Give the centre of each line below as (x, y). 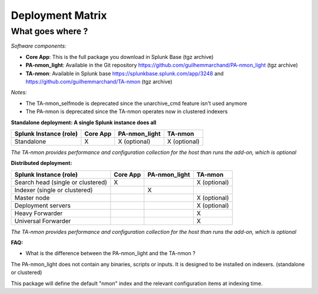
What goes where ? (49, 31)
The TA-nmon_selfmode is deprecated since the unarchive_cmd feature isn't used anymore (136, 103)
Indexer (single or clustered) (54, 190)
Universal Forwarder (43, 221)
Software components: (39, 46)
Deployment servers (42, 205)
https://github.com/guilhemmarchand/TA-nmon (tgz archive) (99, 81)
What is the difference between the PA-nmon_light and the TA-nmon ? (110, 253)
